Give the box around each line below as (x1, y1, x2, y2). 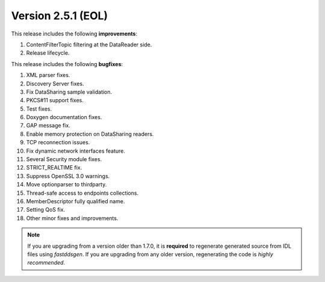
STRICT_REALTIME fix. (26, 164, 82, 171)
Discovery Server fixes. (26, 80, 84, 87)
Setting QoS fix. (26, 206, 66, 213)
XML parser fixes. (26, 72, 70, 79)
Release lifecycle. (26, 49, 70, 57)
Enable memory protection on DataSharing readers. (26, 130, 154, 138)
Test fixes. (26, 105, 52, 112)
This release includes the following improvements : (11, 30, 138, 37)
